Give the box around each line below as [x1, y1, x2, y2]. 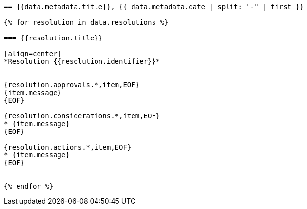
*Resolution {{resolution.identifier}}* [4, 57, 160, 65]
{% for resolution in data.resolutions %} [4, 19, 169, 26]
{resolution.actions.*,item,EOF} [4, 143, 132, 151]
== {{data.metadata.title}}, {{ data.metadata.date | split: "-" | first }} [4, 3, 304, 11]
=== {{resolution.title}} [4, 34, 103, 42]
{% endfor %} [4, 182, 54, 190]
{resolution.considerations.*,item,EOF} [4, 112, 160, 120]
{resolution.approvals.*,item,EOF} [4, 81, 140, 89]
